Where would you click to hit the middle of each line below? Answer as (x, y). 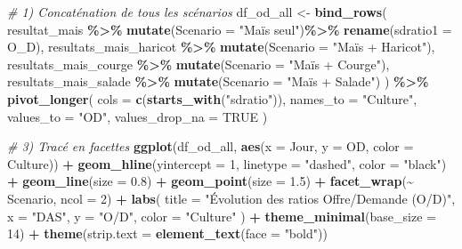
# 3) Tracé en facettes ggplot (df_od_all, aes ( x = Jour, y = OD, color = (211, 146)
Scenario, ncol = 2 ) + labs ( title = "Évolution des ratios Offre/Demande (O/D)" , (231, 198)
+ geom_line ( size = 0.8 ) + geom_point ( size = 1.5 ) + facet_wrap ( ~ (211, 181)
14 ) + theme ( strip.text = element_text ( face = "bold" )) (167, 233)
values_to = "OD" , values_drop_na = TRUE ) (138, 116)
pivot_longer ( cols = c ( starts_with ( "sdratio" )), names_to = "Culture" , (212, 98)
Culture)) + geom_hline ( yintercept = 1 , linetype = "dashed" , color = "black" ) (227, 163)
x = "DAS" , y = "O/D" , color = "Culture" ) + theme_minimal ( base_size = (222, 216)
